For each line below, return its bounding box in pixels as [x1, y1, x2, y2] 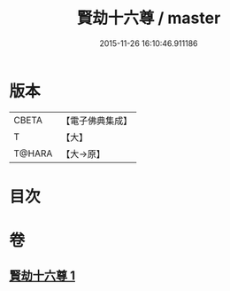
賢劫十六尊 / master [76, 8, 221, 28]
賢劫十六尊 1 [9, 268, 76, 284]
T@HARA [13, 147, 53, 160]
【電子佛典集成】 [61, 114, 133, 127]
